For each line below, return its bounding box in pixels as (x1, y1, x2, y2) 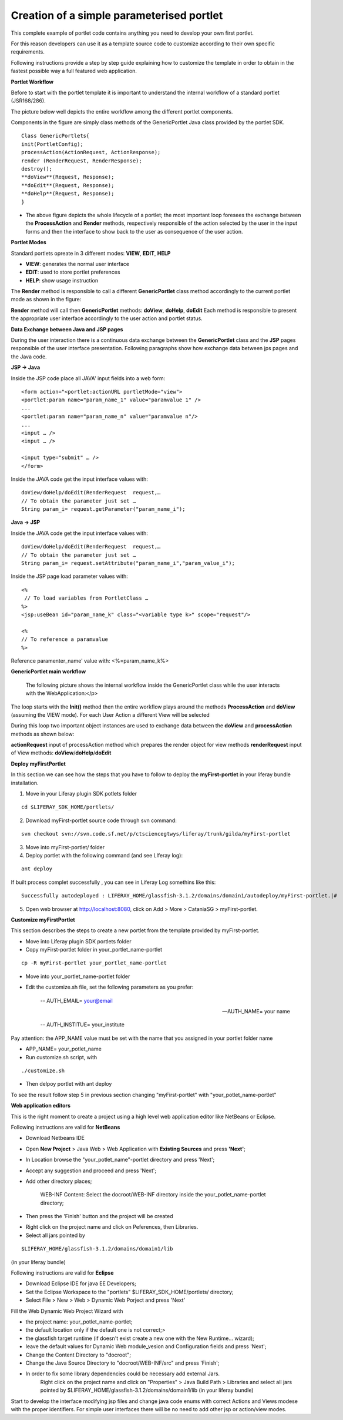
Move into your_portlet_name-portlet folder (25, 973, 130, 980)
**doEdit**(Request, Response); (21, 182, 115, 188)
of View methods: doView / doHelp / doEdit (11, 749, 112, 756)
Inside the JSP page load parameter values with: (11, 573, 129, 580)
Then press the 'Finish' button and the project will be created (25, 1213, 173, 1220)
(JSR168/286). (11, 97, 46, 104)
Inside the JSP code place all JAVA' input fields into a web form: (11, 374, 166, 382)
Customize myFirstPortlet (11, 916, 76, 923)
